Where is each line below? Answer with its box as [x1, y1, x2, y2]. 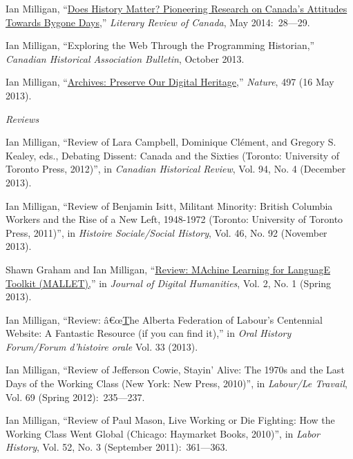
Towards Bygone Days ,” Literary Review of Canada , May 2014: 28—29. [6, 14, 310, 29]
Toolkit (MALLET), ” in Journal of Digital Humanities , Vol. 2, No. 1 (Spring [6, 275, 332, 290]
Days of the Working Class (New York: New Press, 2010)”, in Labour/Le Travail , [6, 376, 347, 391]
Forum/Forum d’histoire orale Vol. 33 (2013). [6, 339, 198, 353]
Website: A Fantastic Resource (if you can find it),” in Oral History [6, 326, 292, 340]
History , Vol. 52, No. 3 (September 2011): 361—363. [6, 440, 228, 454]
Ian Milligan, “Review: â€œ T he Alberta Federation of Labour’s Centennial [6, 312, 323, 326]
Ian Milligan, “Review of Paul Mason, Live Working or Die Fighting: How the [6, 413, 335, 427]
